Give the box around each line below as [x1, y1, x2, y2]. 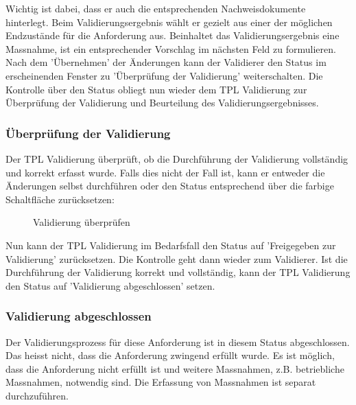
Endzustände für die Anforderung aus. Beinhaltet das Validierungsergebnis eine [5, 28, 340, 43]
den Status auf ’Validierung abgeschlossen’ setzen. [5, 278, 215, 292]
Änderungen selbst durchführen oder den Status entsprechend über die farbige [5, 178, 334, 193]
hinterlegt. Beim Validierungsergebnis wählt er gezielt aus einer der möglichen [5, 14, 333, 29]
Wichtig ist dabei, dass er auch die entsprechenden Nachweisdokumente [5, 1, 306, 15]
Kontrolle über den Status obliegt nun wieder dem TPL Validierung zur [5, 82, 307, 96]
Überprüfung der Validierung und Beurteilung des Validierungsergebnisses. [5, 95, 319, 110]
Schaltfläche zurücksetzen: [5, 192, 115, 206]
